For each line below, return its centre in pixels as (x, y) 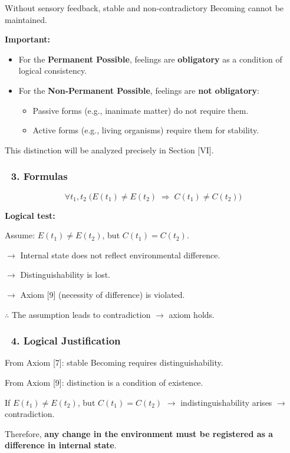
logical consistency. (53, 70)
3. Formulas (39, 176)
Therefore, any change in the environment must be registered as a (139, 433)
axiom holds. (192, 314)
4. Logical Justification (66, 341)
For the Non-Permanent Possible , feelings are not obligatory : (139, 90)
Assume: (20, 235)
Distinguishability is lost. (65, 275)
